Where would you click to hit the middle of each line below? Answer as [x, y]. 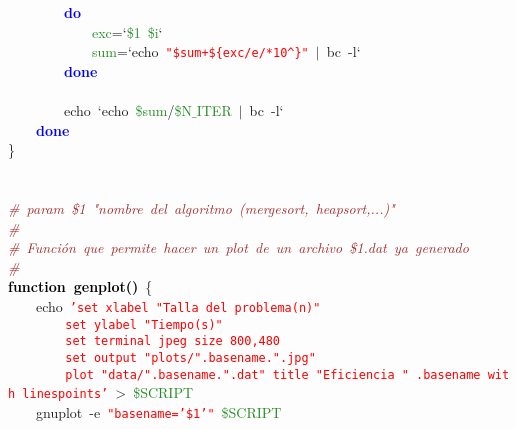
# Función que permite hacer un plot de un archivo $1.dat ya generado [238, 247]
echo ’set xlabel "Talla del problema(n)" [178, 305]
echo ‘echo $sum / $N [128, 110]
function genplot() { [80, 286]
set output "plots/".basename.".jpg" [190, 357]
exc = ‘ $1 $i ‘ [127, 31]
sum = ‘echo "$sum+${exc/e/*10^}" [200, 51]
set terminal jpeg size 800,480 [173, 341]
